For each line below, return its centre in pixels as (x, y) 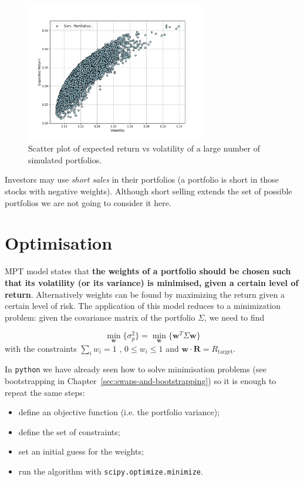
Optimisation (59, 243)
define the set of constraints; (69, 431)
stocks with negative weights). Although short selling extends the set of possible (148, 191)
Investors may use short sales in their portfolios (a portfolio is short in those (142, 179)
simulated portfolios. (65, 159)
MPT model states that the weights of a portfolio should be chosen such (148, 271)
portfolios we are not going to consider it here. (88, 202)
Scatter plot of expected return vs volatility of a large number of (144, 148)
